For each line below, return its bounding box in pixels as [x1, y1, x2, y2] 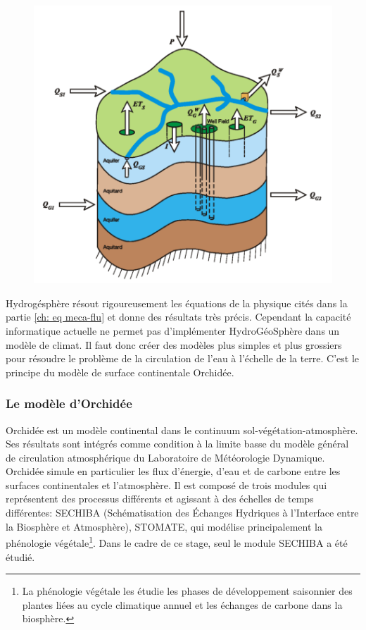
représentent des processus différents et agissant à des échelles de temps [6, 491, 314, 506]
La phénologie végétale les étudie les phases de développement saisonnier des [22, 583, 353, 598]
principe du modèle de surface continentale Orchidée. [6, 364, 234, 379]
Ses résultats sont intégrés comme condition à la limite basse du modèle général [6, 436, 349, 451]
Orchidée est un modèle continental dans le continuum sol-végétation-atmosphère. [6, 422, 358, 437]
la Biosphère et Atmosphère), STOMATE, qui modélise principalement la [6, 519, 322, 533]
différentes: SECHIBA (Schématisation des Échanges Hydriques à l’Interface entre [6, 505, 359, 520]
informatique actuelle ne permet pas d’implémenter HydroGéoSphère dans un [6, 323, 340, 338]
